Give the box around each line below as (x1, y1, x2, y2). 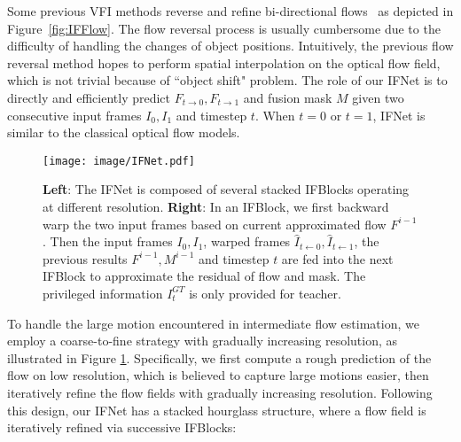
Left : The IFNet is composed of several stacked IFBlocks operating (43, 180, 410, 198)
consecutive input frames (7, 105, 142, 124)
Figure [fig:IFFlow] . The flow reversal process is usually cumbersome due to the (7, 19, 441, 37)
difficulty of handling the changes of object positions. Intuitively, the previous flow (7, 36, 454, 55)
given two (352, 88, 404, 106)
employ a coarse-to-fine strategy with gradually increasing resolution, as (7, 331, 398, 350)
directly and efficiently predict (7, 88, 171, 106)
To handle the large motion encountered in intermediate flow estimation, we (7, 314, 419, 332)
